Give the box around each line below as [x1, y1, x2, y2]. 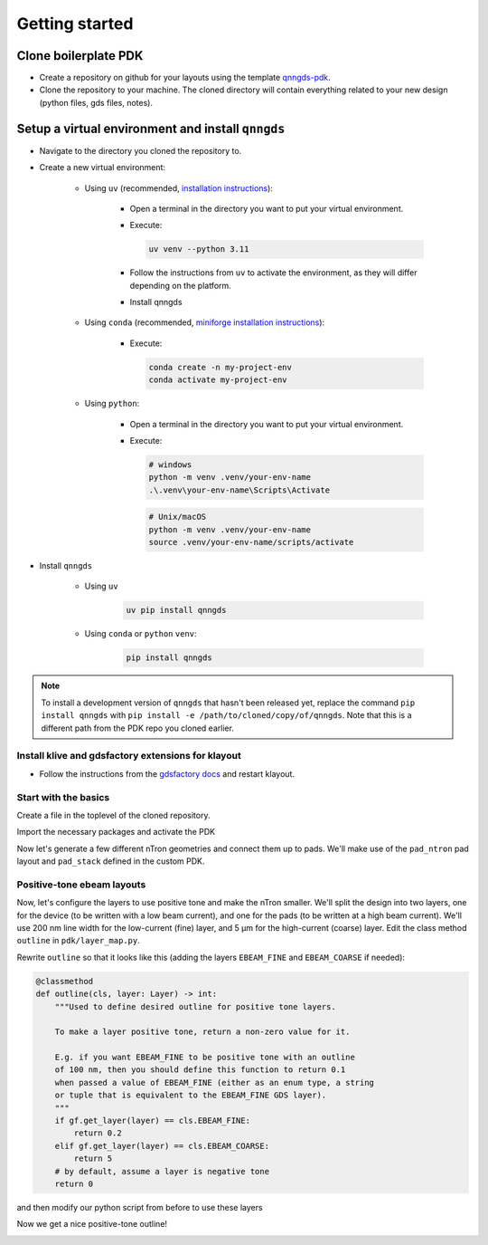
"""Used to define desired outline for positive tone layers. [54, 1001, 336, 1011]
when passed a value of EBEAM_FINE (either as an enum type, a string [54, 1077, 375, 1087]
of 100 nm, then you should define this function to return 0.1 [54, 1065, 346, 1075]
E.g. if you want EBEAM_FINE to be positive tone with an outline [54, 1052, 356, 1063]
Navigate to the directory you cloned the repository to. [39, 145, 242, 156]
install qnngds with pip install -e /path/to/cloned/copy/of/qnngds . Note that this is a [41, 710, 412, 721]
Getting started [16, 14, 134, 34]
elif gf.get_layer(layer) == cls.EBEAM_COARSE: [54, 1141, 270, 1151]
